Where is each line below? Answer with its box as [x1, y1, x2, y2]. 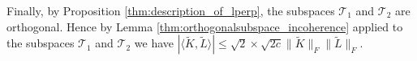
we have [134, 35, 174, 51]
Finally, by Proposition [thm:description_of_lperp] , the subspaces [6, 2, 335, 18]
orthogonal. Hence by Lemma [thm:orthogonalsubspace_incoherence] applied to [6, 18, 403, 35]
